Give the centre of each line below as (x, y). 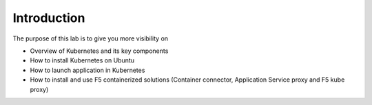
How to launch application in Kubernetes (87, 70)
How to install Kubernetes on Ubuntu (82, 60)
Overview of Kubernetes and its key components (99, 51)
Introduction (49, 18)
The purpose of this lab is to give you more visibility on (91, 38)
